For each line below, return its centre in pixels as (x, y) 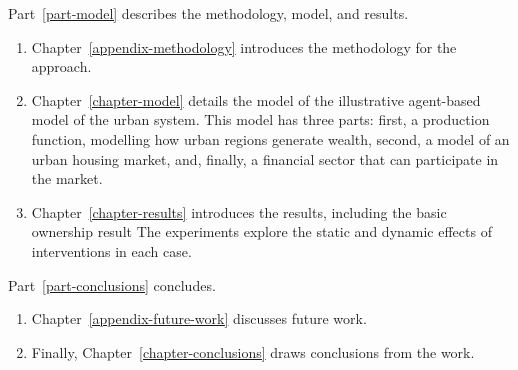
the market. (67, 178)
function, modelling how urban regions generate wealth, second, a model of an (270, 138)
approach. (61, 66)
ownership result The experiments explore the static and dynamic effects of (261, 231)
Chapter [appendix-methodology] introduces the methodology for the (244, 46)
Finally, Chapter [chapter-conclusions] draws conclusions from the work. (253, 351)
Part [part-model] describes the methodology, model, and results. (208, 13)
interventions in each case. (111, 250)
